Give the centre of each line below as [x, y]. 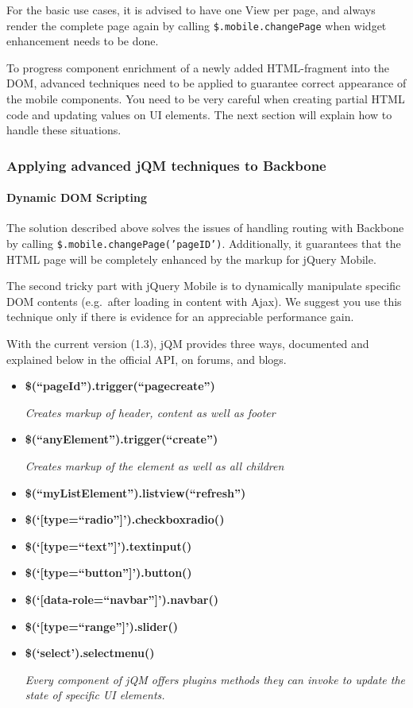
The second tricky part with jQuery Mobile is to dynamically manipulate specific [204, 286]
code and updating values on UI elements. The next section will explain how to [199, 114]
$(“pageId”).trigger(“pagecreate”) [120, 386]
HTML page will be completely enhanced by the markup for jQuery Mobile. [191, 259]
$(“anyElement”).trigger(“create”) [122, 439]
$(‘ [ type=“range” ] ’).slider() [101, 626]
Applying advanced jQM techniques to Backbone [166, 165]
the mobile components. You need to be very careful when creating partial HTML [206, 99]
